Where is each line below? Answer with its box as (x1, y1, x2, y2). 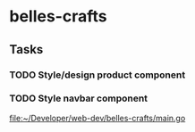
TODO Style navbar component (9, 92, 148, 104)
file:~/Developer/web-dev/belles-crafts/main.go (9, 112, 186, 123)
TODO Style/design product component (9, 69, 186, 81)
